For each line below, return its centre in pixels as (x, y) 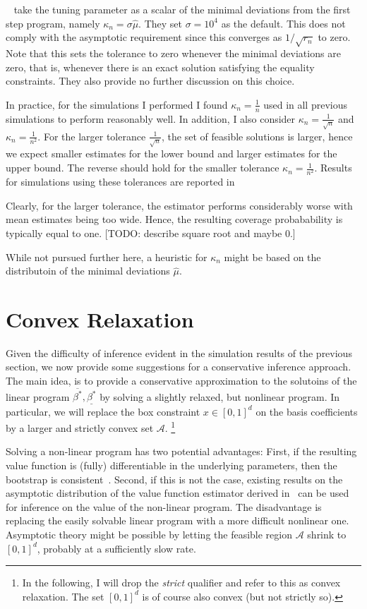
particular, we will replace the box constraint (103, 411)
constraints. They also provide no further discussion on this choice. (150, 81)
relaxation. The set (63, 596)
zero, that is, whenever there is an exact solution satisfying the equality (160, 67)
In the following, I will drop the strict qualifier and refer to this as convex (181, 583)
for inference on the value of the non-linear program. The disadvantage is (164, 506)
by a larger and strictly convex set (80, 427)
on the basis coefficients (307, 411)
